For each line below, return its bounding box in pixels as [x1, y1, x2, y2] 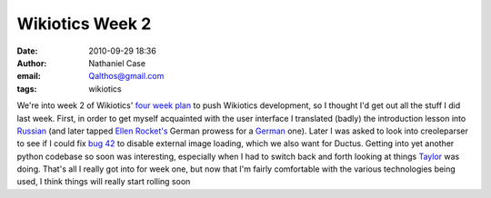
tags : [16, 83, 37, 94]
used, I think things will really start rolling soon [16, 176, 191, 187]
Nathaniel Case [88, 57, 145, 68]
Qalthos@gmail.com [88, 71, 165, 82]
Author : [16, 57, 47, 68]
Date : [16, 45, 38, 56]
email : [16, 71, 41, 82]
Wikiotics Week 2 [16, 14, 152, 34]
